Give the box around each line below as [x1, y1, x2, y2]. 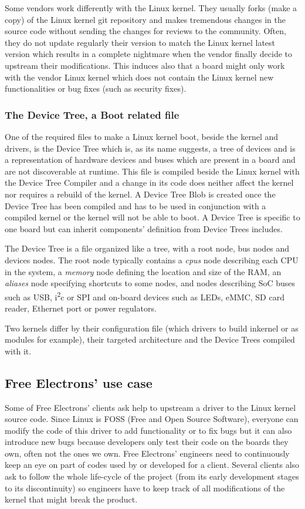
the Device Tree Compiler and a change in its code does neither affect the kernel [5, 176, 294, 189]
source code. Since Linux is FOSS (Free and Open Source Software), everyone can [5, 413, 299, 425]
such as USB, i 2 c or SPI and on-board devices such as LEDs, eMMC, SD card [5, 289, 284, 303]
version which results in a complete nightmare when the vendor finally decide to [5, 48, 292, 60]
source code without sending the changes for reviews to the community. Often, [5, 25, 286, 37]
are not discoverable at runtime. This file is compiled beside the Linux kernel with [5, 165, 300, 177]
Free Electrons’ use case [5, 373, 152, 391]
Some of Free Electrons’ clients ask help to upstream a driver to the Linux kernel [5, 401, 296, 413]
